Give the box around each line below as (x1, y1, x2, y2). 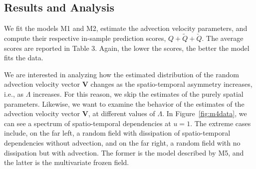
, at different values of (88, 108, 155, 119)
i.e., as (4, 88, 23, 99)
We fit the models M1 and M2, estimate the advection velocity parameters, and (4, 23, 248, 33)
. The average (202, 33, 244, 43)
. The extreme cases (190, 118, 251, 128)
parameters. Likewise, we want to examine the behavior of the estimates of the (4, 98, 245, 109)
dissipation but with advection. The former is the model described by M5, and (4, 147, 244, 158)
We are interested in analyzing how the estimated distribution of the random (4, 69, 239, 79)
